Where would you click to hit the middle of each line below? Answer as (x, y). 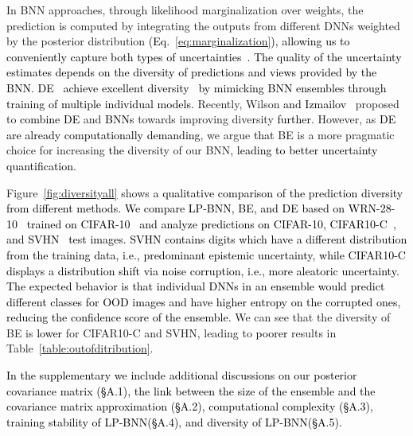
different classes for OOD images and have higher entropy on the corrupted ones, (204, 301)
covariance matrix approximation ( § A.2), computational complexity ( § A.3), (190, 406)
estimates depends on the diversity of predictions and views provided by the (192, 72)
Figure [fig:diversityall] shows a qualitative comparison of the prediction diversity (205, 192)
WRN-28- (372, 208)
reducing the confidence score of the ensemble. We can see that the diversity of (199, 317)
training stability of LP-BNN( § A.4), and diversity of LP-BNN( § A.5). (174, 421)
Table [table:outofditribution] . (80, 348)
